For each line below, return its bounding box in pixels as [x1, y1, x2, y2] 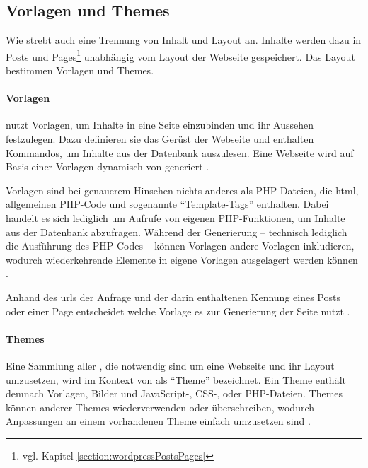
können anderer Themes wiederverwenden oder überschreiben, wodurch [6, 399, 315, 414]
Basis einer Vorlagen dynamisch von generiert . [6, 159, 209, 174]
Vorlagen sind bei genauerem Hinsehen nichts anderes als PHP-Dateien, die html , [6, 182, 359, 197]
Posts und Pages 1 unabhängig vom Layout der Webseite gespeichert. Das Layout [6, 47, 355, 64]
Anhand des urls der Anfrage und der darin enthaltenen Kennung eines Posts [6, 289, 340, 304]
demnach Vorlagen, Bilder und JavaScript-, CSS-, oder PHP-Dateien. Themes [6, 386, 343, 401]
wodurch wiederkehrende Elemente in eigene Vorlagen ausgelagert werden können [6, 252, 358, 267]
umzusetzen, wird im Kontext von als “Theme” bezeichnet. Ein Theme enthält [6, 372, 346, 387]
